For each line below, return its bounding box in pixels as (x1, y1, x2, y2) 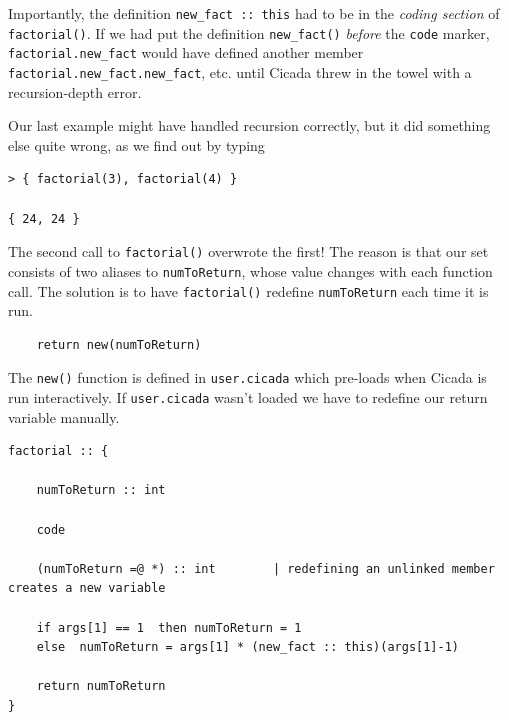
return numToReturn (36, 679, 166, 694)
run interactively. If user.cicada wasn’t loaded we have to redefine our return (8, 387, 488, 407)
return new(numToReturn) (36, 337, 202, 352)
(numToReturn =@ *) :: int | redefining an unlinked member (36, 561, 495, 576)
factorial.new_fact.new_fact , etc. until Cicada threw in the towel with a (8, 61, 472, 82)
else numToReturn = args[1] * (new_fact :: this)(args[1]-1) (36, 640, 460, 655)
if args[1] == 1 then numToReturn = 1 (36, 620, 302, 635)
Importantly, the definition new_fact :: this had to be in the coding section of (8, 3, 500, 23)
